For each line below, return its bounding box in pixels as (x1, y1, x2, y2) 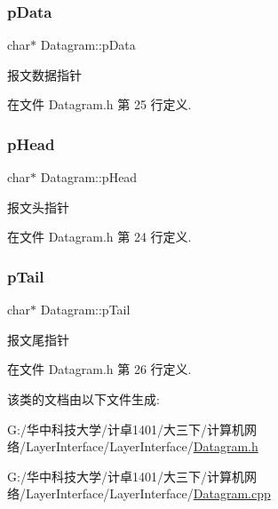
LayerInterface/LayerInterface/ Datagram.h (25, 437, 258, 456)
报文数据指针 (7, 65, 82, 84)
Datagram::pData (40, 36, 136, 54)
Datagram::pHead (40, 168, 138, 187)
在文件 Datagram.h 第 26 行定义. (7, 360, 192, 378)
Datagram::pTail (40, 300, 131, 319)
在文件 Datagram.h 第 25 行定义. (7, 95, 192, 114)
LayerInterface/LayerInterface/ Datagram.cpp (25, 484, 271, 503)
